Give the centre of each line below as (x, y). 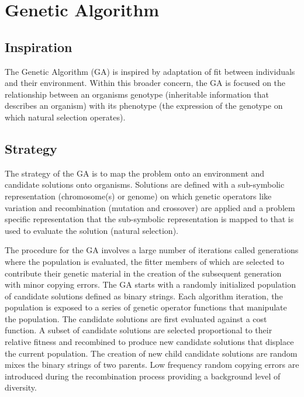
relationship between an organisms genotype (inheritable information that (137, 94)
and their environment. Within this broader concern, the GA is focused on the (145, 83)
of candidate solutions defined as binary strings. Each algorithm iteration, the (144, 296)
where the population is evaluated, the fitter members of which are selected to (144, 261)
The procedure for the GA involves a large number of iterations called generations (152, 250)
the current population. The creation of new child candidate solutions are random (151, 353)
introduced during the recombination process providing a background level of (143, 376)
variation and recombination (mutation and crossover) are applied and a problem (150, 207)
